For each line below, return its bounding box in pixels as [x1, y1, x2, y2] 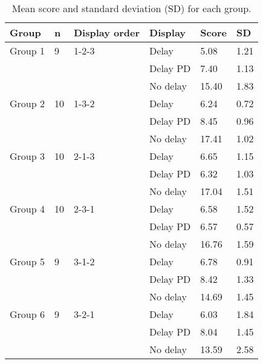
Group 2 [10, 96, 45, 110]
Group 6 [10, 307, 45, 321]
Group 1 [10, 44, 45, 58]
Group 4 [10, 202, 45, 216]
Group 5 [10, 254, 45, 268]
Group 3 [10, 149, 45, 163]
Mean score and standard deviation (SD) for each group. [11, 1, 252, 15]
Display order [73, 25, 140, 39]
